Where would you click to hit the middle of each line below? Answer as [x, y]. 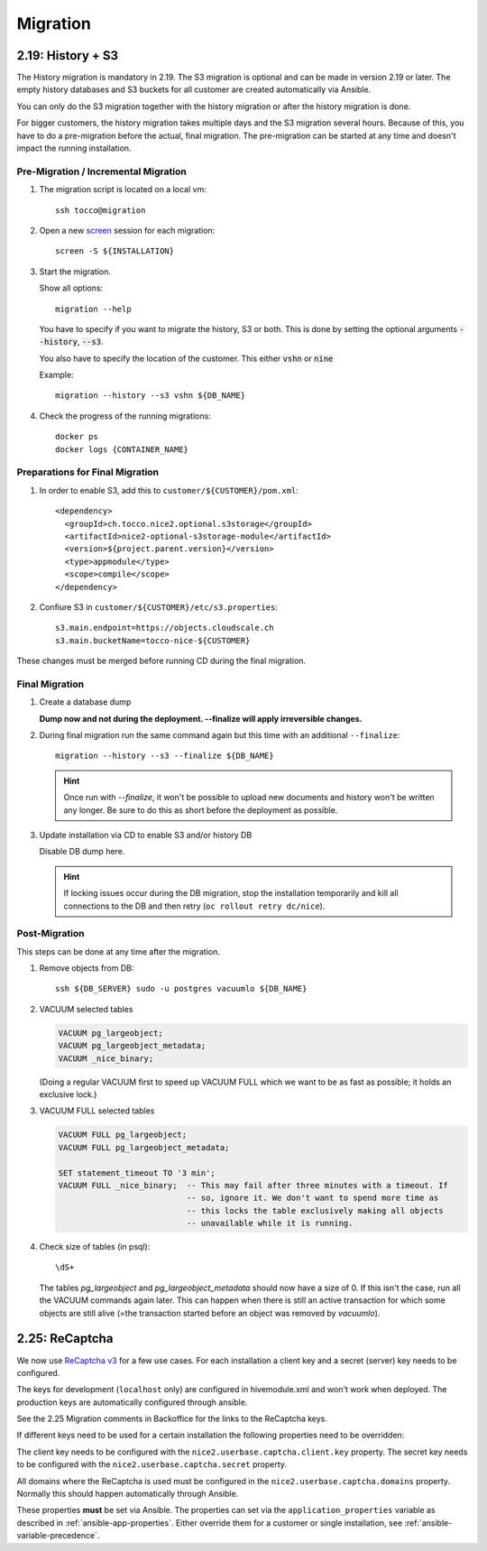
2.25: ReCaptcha [65, 1339]
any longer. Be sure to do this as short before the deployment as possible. [201, 810]
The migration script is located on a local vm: [123, 189]
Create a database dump [85, 702]
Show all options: [71, 288]
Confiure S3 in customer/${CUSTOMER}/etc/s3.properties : [159, 607]
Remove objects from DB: [87, 968]
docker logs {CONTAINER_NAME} [122, 449]
